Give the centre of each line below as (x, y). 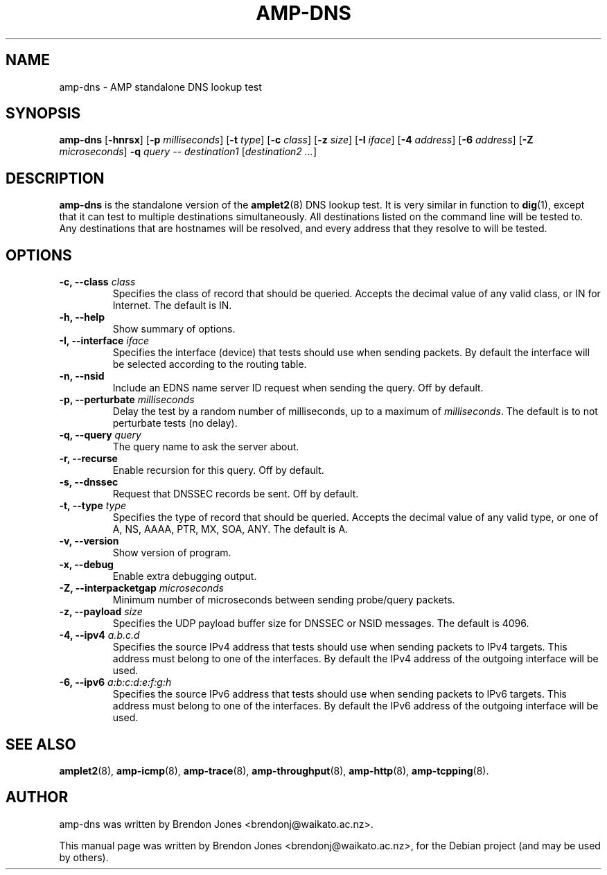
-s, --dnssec (89, 482)
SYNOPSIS (43, 114)
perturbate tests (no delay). (175, 423)
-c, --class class (97, 282)
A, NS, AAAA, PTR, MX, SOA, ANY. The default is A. (230, 529)
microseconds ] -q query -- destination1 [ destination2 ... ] (188, 152)
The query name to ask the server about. (206, 447)
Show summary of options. (174, 329)
